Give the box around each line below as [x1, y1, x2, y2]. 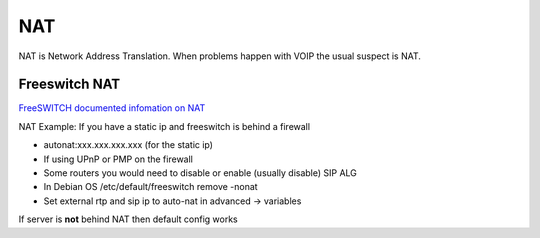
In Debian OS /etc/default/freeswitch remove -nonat [43, 181, 259, 193]
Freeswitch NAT [18, 76, 121, 93]
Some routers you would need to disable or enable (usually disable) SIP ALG [43, 167, 357, 179]
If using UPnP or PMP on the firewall [43, 153, 194, 165]
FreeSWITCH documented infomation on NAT [18, 102, 206, 114]
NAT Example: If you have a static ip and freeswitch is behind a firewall [18, 120, 310, 132]
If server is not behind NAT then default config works [18, 213, 239, 225]
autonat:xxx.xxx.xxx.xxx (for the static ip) [43, 139, 214, 151]
